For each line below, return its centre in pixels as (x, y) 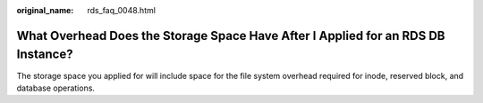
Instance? (45, 55)
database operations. (56, 88)
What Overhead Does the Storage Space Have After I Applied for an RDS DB (231, 36)
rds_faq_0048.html (122, 10)
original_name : (45, 10)
